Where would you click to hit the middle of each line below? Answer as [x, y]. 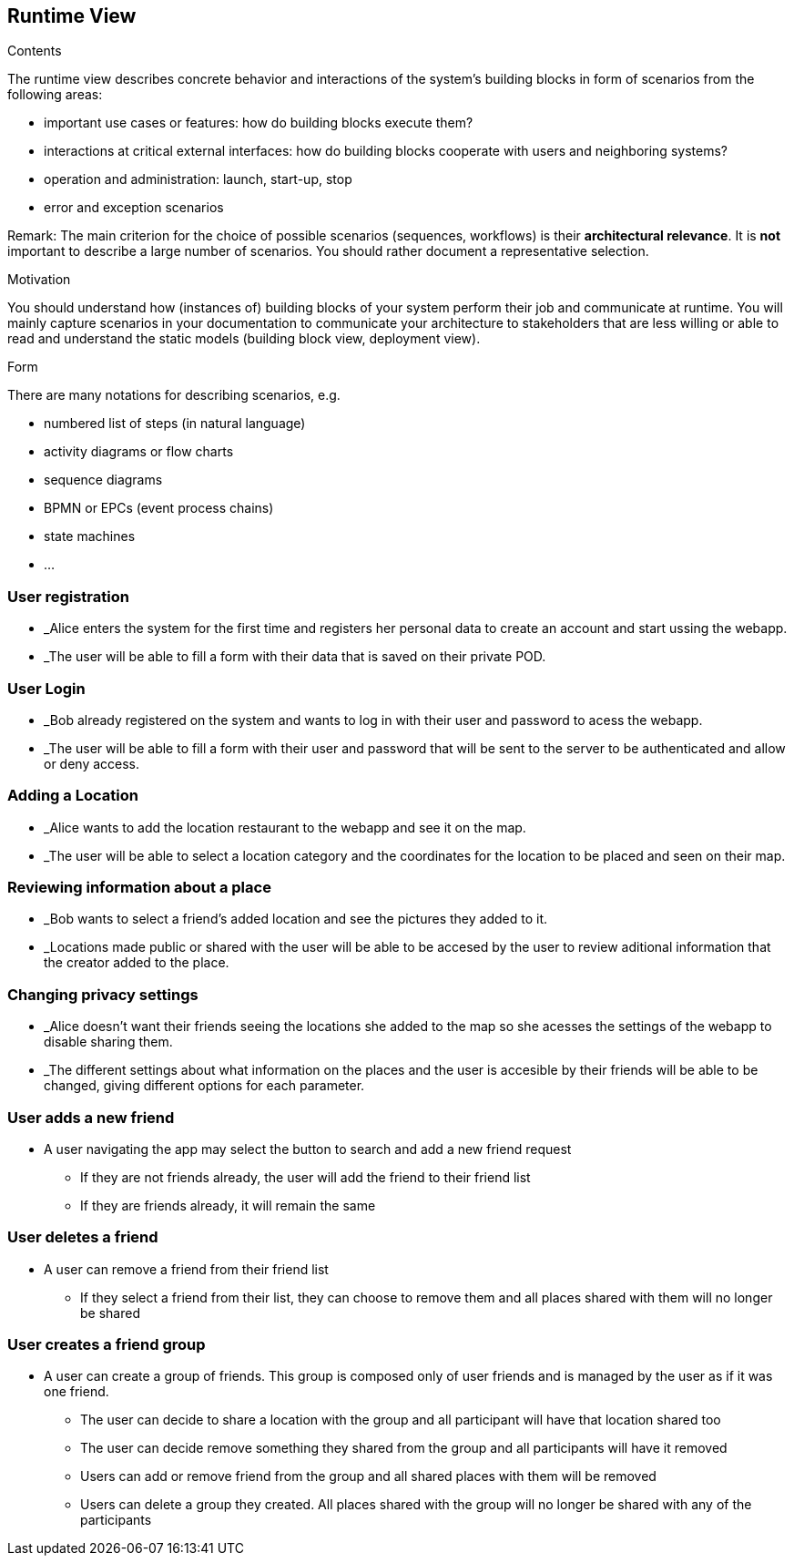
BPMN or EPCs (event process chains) [159, 508]
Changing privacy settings [103, 994]
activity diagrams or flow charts [139, 452]
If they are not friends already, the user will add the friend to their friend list [305, 1177]
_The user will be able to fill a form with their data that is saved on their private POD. [295, 657]
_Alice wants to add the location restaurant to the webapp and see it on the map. [285, 827]
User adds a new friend [91, 1117]
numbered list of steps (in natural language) [175, 424]
